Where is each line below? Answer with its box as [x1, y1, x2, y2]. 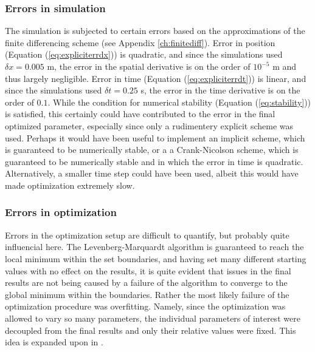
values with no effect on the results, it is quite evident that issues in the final [5, 264, 291, 277]
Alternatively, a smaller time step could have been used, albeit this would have [5, 167, 299, 180]
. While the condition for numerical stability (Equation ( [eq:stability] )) [47, 95, 311, 108]
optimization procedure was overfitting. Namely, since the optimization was [5, 300, 286, 313]
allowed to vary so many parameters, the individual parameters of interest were [5, 311, 300, 324]
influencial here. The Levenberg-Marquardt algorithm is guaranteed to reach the [5, 240, 304, 253]
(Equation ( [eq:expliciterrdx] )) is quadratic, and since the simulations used [5, 48, 283, 61]
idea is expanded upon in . [5, 336, 103, 348]
